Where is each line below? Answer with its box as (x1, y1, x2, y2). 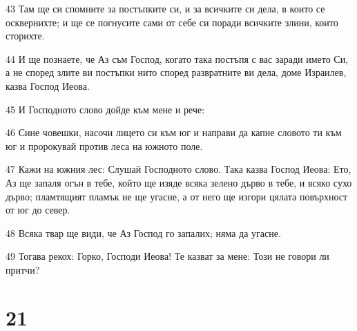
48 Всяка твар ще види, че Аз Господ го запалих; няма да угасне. (6, 225, 281, 240)
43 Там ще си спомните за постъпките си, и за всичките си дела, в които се (6, 1, 325, 15)
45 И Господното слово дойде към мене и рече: (6, 102, 205, 116)
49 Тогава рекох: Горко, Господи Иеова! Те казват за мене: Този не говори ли (6, 249, 329, 263)
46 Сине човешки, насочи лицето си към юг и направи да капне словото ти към (6, 125, 342, 140)
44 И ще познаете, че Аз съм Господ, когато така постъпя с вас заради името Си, (6, 51, 349, 66)
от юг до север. (6, 202, 70, 217)
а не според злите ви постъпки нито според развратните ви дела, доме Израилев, (6, 65, 347, 79)
